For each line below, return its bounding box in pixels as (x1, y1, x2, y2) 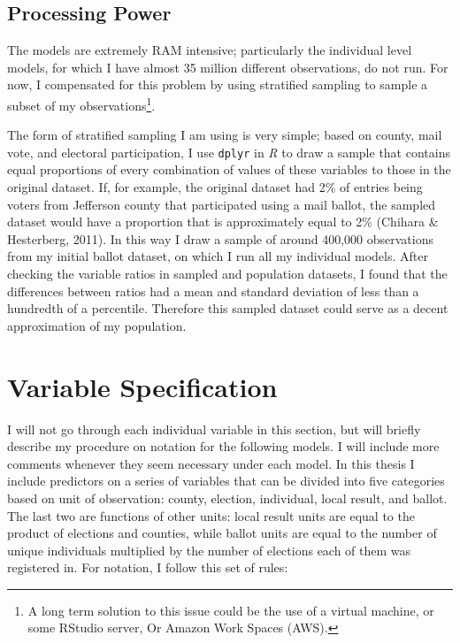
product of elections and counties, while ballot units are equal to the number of (7, 524, 437, 542)
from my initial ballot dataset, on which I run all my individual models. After (7, 247, 428, 265)
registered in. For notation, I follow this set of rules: (7, 558, 288, 577)
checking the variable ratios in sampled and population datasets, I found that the (7, 264, 448, 283)
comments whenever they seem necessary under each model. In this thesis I (7, 454, 415, 472)
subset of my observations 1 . (7, 93, 156, 114)
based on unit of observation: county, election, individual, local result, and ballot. (7, 488, 448, 507)
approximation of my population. (7, 316, 187, 334)
